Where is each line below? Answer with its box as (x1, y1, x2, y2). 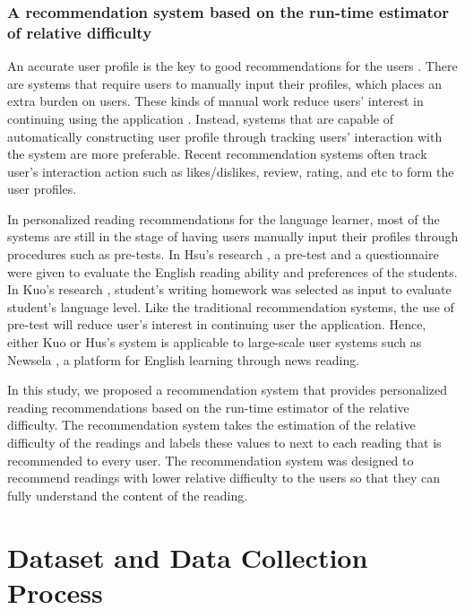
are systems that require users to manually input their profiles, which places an (7, 74, 442, 92)
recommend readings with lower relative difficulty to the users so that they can (7, 468, 441, 487)
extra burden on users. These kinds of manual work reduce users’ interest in (7, 91, 424, 110)
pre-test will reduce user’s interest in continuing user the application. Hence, (7, 315, 426, 334)
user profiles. (7, 179, 77, 198)
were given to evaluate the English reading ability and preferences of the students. (7, 262, 458, 281)
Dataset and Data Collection (7, 538, 368, 575)
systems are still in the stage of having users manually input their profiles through (7, 227, 459, 246)
